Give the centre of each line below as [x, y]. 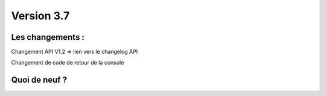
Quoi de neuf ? [39, 80]
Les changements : [48, 37]
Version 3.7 [40, 16]
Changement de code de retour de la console [68, 63]
